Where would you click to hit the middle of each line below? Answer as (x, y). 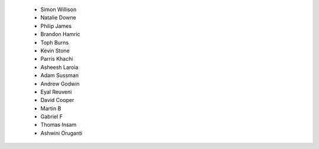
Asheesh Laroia (59, 67)
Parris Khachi (57, 59)
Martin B (51, 108)
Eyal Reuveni (56, 92)
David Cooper (57, 100)
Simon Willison (58, 9)
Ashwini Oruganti (61, 133)
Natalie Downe (58, 18)
